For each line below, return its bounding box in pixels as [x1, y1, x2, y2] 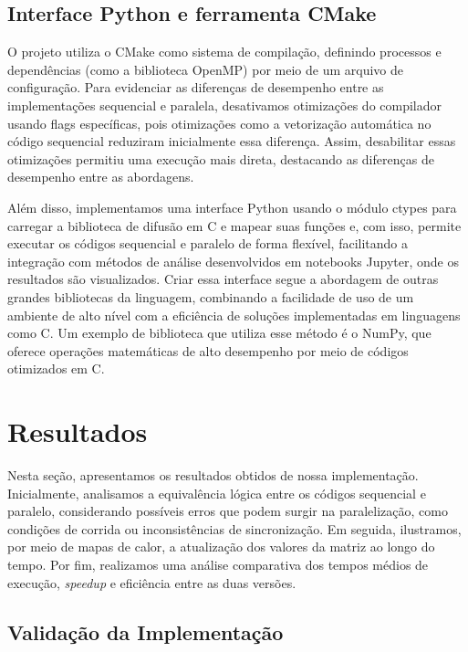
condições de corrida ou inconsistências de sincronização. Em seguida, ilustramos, [7, 519, 462, 538]
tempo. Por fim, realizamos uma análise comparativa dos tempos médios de [7, 554, 429, 573]
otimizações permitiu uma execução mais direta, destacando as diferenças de [7, 149, 434, 168]
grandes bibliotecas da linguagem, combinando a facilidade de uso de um [7, 287, 414, 306]
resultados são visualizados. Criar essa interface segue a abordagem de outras [7, 269, 439, 289]
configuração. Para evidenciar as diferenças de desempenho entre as [7, 78, 384, 97]
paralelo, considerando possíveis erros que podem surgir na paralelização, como [7, 501, 448, 521]
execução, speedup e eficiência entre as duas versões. [7, 573, 296, 592]
